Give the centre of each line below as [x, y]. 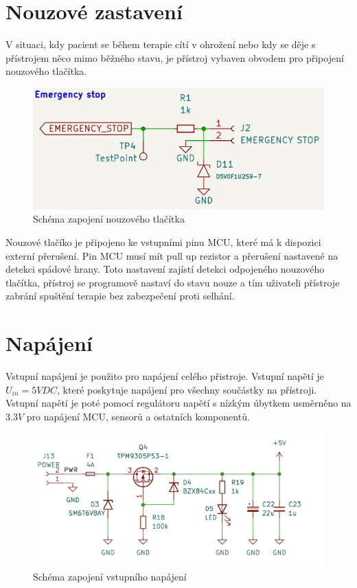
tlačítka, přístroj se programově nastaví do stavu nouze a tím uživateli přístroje [173, 282]
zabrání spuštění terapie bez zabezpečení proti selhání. [120, 296]
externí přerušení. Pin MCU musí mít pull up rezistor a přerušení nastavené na [172, 255]
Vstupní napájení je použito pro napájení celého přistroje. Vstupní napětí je [165, 376]
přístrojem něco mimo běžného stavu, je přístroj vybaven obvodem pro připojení [175, 57]
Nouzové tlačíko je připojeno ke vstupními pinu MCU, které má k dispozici [163, 242]
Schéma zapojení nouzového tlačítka [109, 219]
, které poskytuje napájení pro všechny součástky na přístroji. [187, 389]
